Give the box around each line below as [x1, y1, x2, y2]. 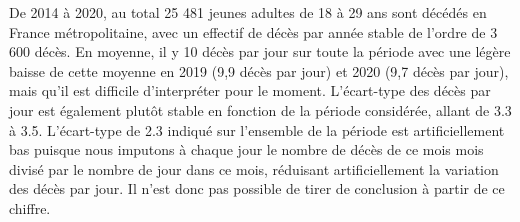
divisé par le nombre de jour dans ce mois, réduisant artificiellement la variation [9, 158, 499, 179]
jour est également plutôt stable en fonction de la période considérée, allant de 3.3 [9, 99, 512, 120]
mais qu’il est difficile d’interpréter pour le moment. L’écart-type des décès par [9, 80, 491, 101]
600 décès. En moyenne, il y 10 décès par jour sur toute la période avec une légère [9, 41, 511, 62]
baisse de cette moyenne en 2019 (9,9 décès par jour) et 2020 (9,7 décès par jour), [9, 60, 509, 81]
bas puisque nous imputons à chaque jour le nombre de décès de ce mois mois [9, 139, 484, 160]
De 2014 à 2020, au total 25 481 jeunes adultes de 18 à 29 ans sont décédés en [9, 2, 487, 22]
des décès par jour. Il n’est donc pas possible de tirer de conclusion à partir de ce [9, 178, 505, 199]
